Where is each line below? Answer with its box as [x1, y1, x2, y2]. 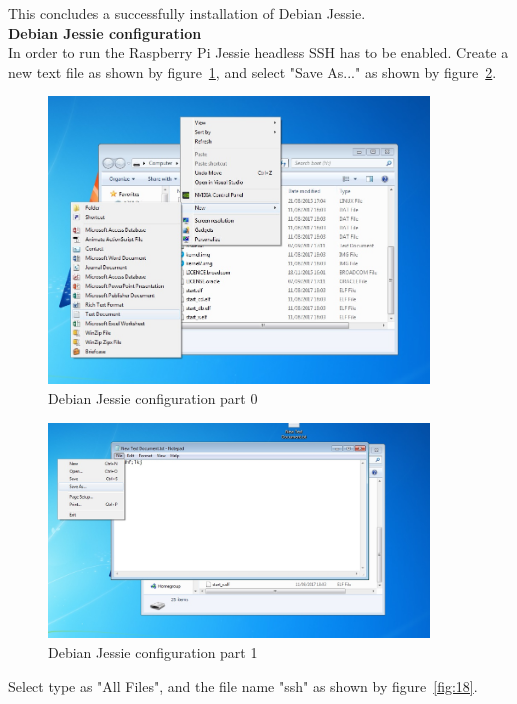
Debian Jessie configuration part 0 [48, 387, 258, 408]
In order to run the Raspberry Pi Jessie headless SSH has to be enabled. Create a [8, 42, 509, 63]
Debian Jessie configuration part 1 [48, 641, 258, 662]
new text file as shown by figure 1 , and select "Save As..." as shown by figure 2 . [8, 61, 497, 82]
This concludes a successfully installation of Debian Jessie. [8, 3, 366, 23]
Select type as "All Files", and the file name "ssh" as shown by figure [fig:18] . [8, 675, 478, 696]
